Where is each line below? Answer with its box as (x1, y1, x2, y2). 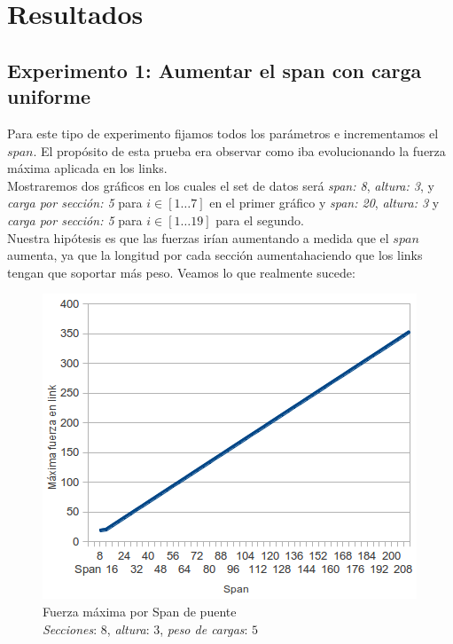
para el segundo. (215, 210, 304, 229)
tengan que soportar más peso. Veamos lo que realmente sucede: (7, 263, 355, 281)
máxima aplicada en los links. (7, 159, 168, 177)
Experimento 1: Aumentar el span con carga (7, 56, 422, 83)
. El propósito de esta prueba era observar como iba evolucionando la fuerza (33, 141, 446, 160)
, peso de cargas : (160, 619, 248, 638)
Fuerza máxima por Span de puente (43, 601, 237, 620)
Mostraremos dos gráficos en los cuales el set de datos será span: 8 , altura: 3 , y (7, 176, 434, 194)
